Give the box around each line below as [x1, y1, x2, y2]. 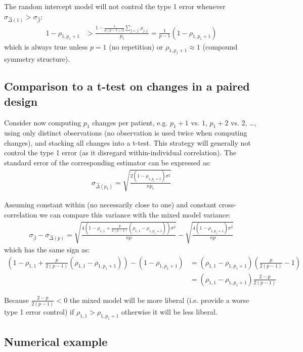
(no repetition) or [109, 41, 163, 52]
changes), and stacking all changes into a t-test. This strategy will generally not [4, 137, 251, 148]
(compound [202, 41, 238, 52]
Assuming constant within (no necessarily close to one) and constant [4, 199, 217, 210]
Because [4, 294, 29, 305]
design [4, 93, 38, 109]
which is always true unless [4, 41, 88, 52]
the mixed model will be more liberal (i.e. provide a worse [69, 294, 249, 305]
